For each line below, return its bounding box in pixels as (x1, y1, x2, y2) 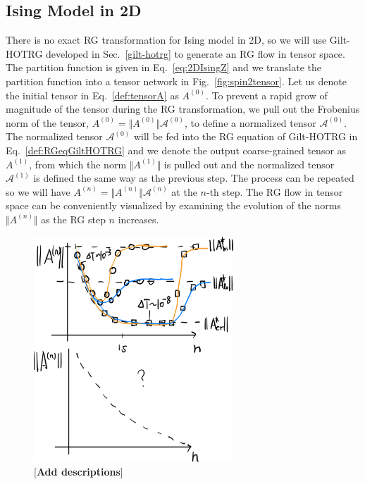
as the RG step (41, 211, 106, 226)
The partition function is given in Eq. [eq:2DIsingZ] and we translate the (6, 60, 321, 75)
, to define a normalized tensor (184, 115, 316, 130)
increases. (118, 211, 159, 226)
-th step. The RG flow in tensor (206, 184, 343, 199)
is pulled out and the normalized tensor (163, 156, 335, 171)
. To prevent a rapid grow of (205, 87, 328, 102)
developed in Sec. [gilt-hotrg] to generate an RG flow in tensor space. (46, 46, 345, 61)
